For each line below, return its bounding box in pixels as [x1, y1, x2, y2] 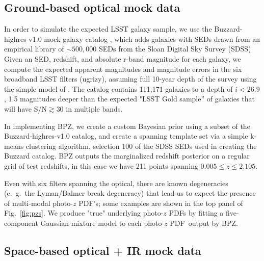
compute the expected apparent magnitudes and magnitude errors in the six [4, 63, 242, 74]
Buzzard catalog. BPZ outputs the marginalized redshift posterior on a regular [4, 150, 250, 161]
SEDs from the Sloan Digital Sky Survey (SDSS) [98, 43, 251, 54]
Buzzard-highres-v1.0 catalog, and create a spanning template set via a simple [4, 130, 248, 141]
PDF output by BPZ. [170, 217, 238, 228]
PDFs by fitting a [169, 207, 224, 218]
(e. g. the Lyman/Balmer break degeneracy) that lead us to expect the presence [4, 188, 256, 198]
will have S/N [4, 103, 47, 114]
